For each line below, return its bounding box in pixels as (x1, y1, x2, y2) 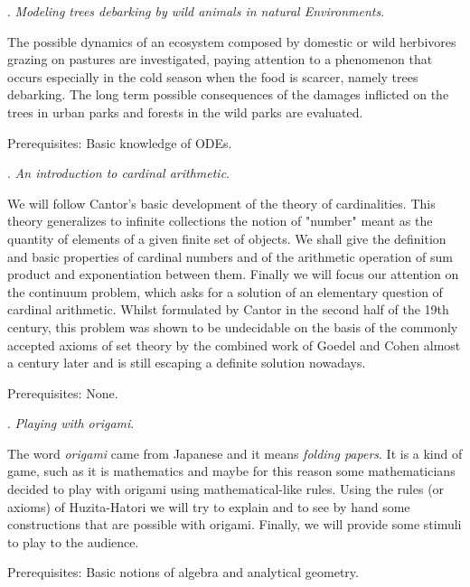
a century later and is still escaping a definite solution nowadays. (7, 353, 366, 372)
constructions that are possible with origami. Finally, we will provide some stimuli (7, 515, 462, 534)
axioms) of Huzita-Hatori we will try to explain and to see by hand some (7, 497, 410, 516)
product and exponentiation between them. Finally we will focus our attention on (7, 265, 459, 284)
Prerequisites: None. (7, 383, 118, 402)
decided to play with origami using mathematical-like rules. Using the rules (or (7, 480, 445, 498)
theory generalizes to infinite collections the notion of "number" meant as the (7, 211, 433, 230)
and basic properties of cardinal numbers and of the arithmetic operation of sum (7, 247, 453, 266)
